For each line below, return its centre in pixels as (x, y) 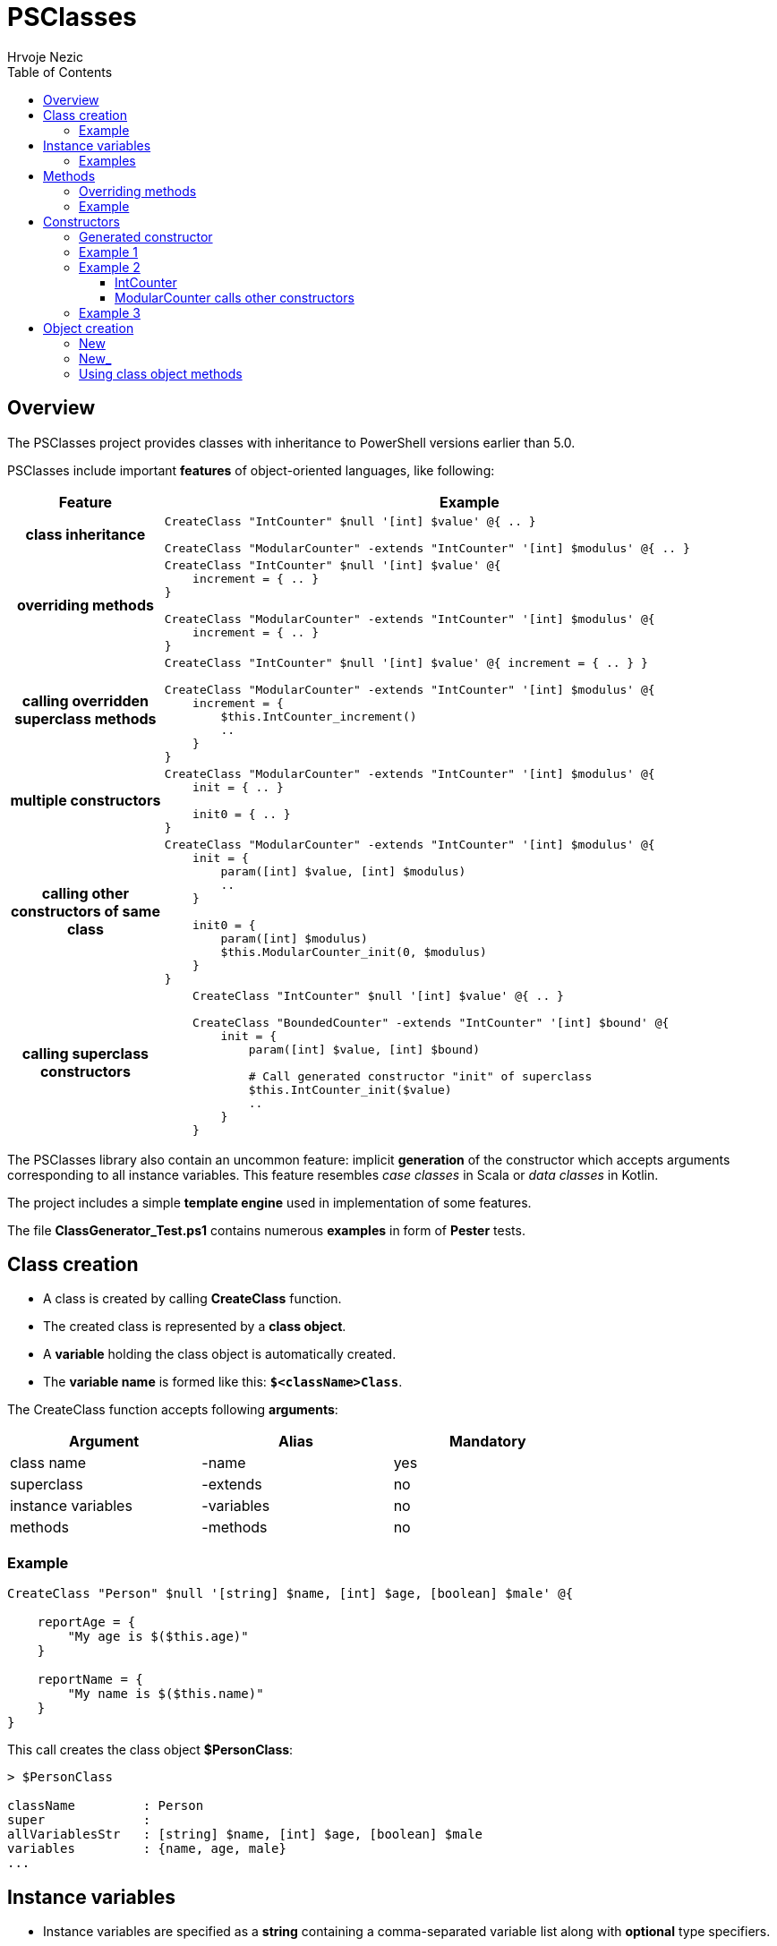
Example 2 (110, 267)
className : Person (106, 1806)
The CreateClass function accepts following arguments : (173, 1410)
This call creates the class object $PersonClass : (150, 1750)
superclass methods (85, 718)
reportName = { (90, 1680)
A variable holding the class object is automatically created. (220, 1354)
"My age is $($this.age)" (158, 1637)
